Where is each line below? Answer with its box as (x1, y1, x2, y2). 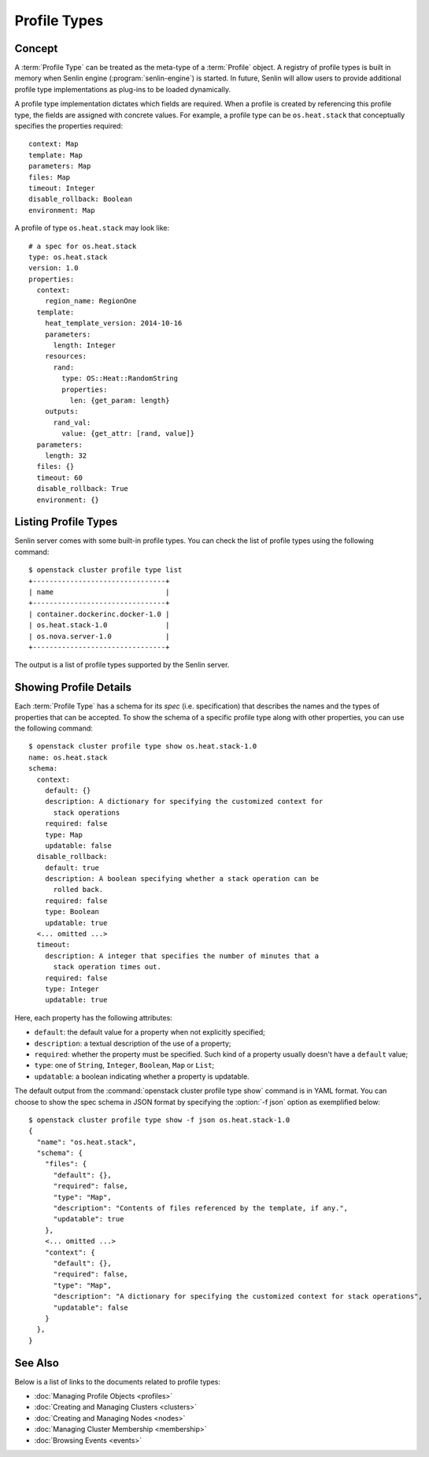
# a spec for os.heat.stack (28, 241, 137, 251)
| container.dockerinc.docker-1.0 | (28, 609, 170, 619)
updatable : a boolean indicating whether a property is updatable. (34, 1072, 250, 1081)
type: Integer (44, 985, 100, 993)
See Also (14, 1356, 59, 1370)
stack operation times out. (53, 962, 161, 972)
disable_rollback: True (36, 485, 129, 493)
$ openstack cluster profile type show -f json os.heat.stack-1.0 (28, 1115, 290, 1124)
